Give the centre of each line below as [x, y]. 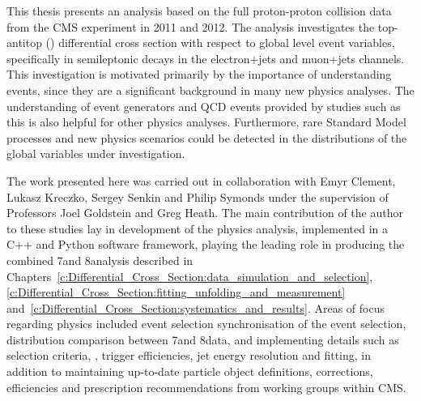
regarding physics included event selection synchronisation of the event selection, [206, 324]
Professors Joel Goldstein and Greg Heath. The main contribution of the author [205, 213]
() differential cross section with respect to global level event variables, [220, 43]
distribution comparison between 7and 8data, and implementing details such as [203, 339]
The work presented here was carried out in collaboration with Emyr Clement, [201, 180]
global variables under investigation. [96, 154]
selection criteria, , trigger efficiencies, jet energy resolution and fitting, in [189, 355]
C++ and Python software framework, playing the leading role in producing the [206, 244]
